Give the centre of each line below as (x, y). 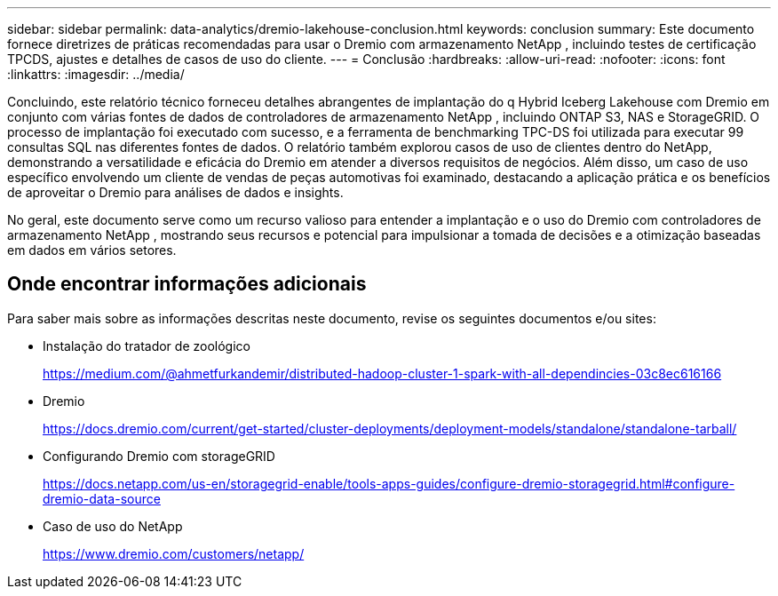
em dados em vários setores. (92, 250)
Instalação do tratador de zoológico (147, 346)
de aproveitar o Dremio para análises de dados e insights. (175, 192)
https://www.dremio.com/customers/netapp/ (174, 553)
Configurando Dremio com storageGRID (159, 456)
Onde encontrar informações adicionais (187, 284)
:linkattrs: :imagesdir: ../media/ (96, 74)
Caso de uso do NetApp (113, 526)
